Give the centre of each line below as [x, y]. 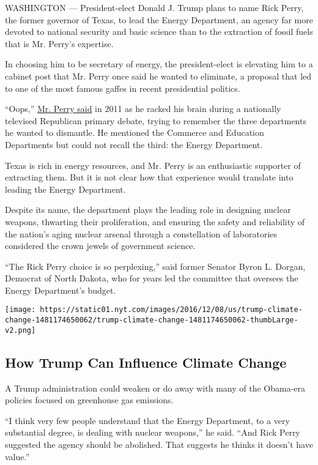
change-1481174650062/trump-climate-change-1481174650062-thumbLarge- [152, 320]
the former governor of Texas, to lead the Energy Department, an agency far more [159, 19]
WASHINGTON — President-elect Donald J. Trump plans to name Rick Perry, [154, 7]
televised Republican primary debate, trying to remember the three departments [156, 120]
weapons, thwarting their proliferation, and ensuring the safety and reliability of [155, 221]
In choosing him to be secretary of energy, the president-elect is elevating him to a [159, 64]
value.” [17, 456]
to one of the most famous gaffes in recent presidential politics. [123, 88]
